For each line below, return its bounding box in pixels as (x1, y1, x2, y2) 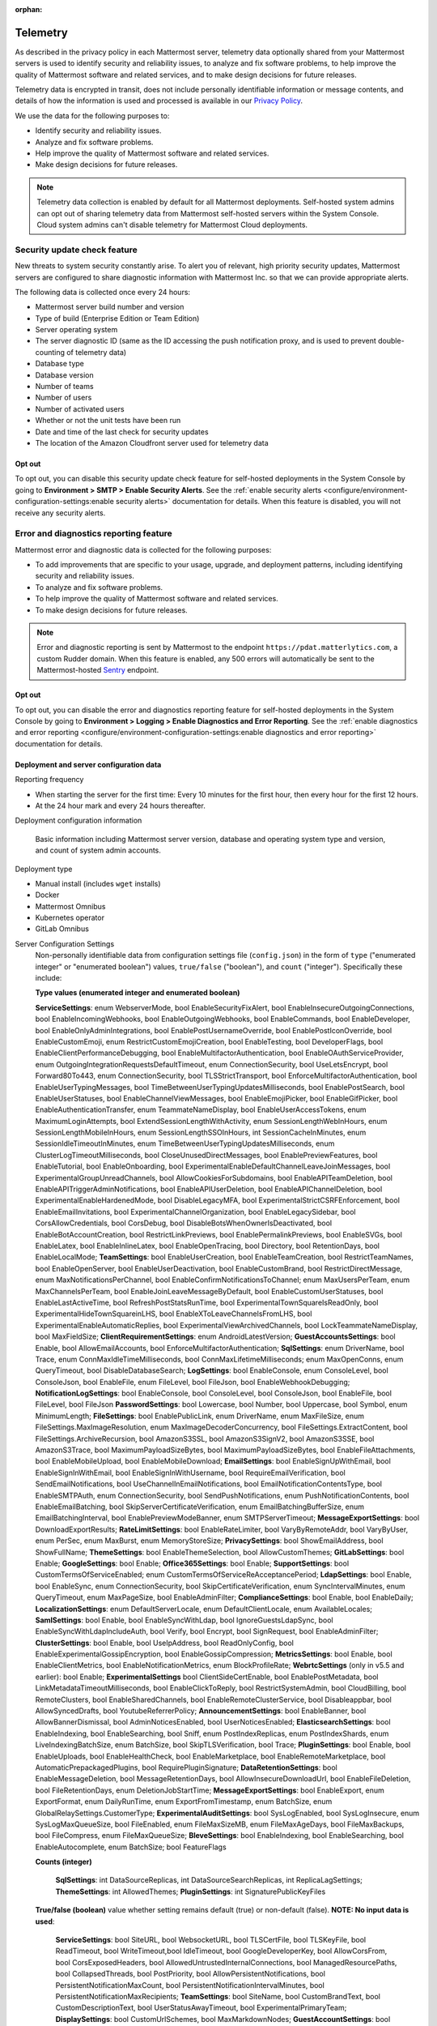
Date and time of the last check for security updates (35, 426, 210, 437)
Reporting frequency (15, 775, 84, 784)
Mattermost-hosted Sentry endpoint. (36, 665, 159, 675)
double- (377, 336, 405, 346)
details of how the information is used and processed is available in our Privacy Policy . (15, 96, 303, 105)
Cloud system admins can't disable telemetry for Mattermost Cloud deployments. (36, 220, 308, 229)
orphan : (15, 5, 43, 14)
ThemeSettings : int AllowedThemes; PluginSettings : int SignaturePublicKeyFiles (55, 1887, 326, 1896)
